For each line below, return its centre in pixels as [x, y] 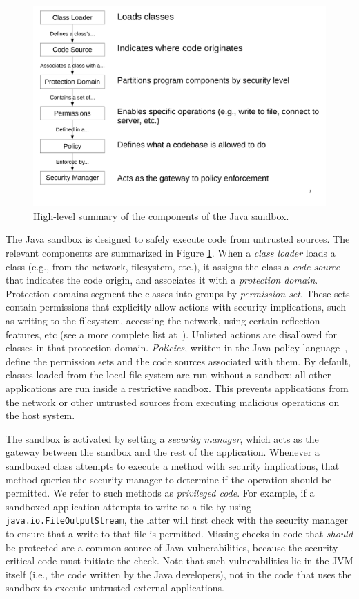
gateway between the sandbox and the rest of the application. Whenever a [163, 452]
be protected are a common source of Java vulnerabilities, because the [154, 547]
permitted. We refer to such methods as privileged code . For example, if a [160, 493]
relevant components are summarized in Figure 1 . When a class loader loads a [171, 253]
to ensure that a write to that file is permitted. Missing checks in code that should [179, 533]
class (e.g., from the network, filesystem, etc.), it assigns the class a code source [173, 266]
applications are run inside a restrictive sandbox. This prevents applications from [177, 388]
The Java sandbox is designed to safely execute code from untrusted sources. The [178, 239]
